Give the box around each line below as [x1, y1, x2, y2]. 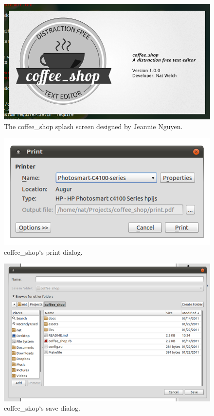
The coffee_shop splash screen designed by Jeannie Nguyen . [4, 121, 183, 131]
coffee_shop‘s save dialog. [4, 403, 80, 413]
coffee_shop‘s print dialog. [4, 246, 83, 257]
